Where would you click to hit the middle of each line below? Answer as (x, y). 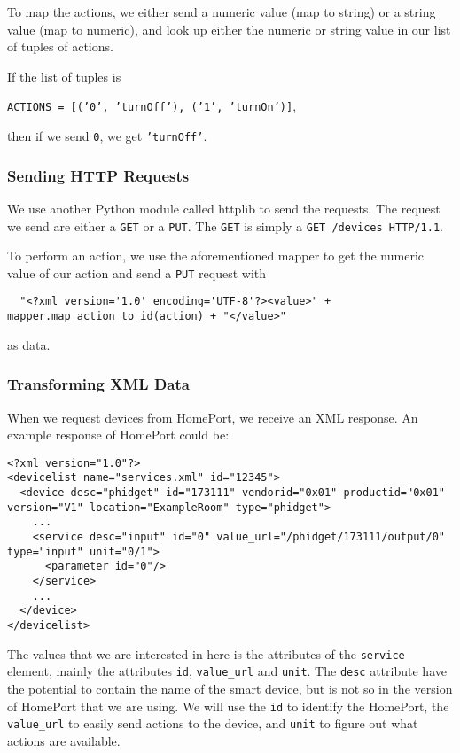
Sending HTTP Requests (98, 175)
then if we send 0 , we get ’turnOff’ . (107, 136)
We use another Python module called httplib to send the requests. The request (224, 208)
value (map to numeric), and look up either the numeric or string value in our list (229, 29)
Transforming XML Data (98, 384)
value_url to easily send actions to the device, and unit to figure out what (213, 723)
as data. (29, 344)
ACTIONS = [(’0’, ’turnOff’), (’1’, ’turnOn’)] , (152, 106)
